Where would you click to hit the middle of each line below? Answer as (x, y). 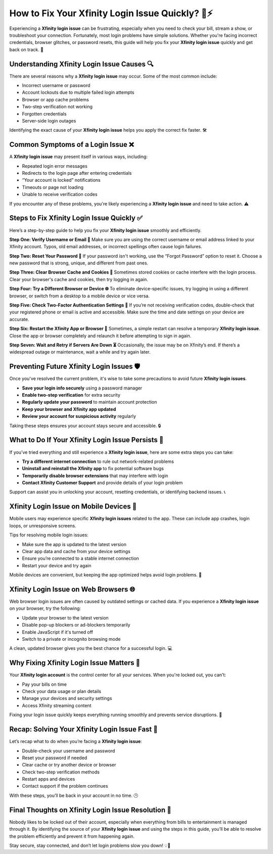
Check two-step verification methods (61, 772)
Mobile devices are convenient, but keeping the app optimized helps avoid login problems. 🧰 (106, 575)
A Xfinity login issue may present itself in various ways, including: (78, 157)
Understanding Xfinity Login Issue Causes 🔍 (81, 64)
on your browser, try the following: (45, 608)
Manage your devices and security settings (67, 698)
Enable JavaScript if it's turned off (58, 632)
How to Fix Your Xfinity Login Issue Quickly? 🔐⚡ (111, 13)
